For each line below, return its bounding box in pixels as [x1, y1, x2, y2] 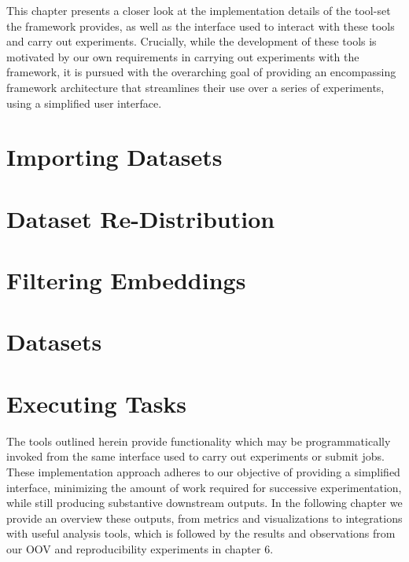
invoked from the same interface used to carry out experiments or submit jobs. [6, 448, 385, 465]
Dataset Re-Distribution [6, 202, 275, 234]
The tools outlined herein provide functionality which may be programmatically [6, 432, 391, 449]
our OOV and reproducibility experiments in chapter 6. [6, 540, 274, 556]
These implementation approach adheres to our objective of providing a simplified [6, 463, 400, 479]
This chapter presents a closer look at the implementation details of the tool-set [6, 2, 391, 18]
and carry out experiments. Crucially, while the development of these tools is [6, 33, 377, 50]
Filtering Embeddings [6, 264, 246, 296]
